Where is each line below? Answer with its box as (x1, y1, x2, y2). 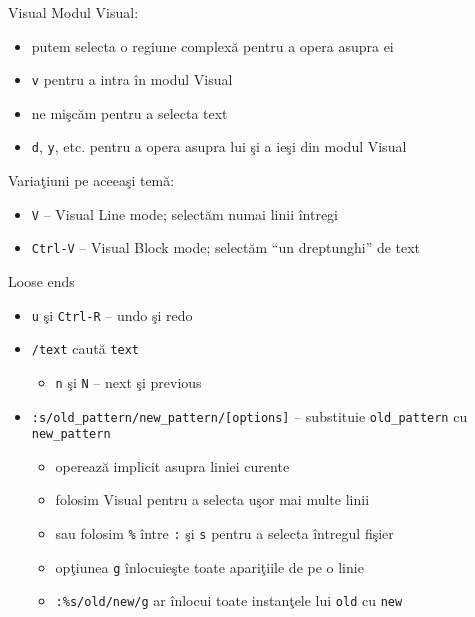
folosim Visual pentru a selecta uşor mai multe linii (55, 489, 370, 510)
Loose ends (8, 271, 75, 291)
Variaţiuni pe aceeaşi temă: (8, 170, 175, 191)
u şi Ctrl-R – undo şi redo (31, 304, 193, 325)
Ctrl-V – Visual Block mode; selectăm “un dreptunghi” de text (31, 237, 421, 258)
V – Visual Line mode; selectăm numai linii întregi (31, 203, 339, 224)
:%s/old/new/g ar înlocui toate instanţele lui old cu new (55, 590, 403, 611)
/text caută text (31, 338, 140, 359)
